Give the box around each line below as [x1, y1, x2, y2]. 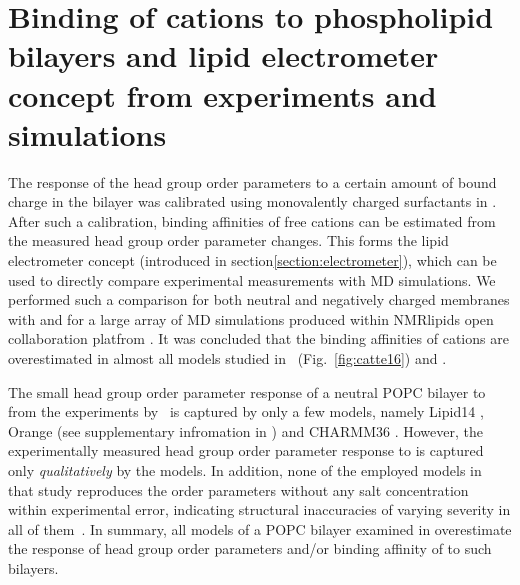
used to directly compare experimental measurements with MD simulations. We [8, 269, 496, 290]
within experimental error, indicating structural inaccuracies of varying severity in [8, 499, 511, 520]
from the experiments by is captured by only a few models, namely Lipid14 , [8, 401, 484, 422]
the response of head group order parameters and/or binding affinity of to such [8, 538, 492, 559]
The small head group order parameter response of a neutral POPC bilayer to [8, 381, 486, 402]
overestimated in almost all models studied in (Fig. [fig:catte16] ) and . [8, 348, 447, 369]
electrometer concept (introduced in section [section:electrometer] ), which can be [8, 250, 497, 271]
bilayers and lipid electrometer [8, 35, 439, 76]
